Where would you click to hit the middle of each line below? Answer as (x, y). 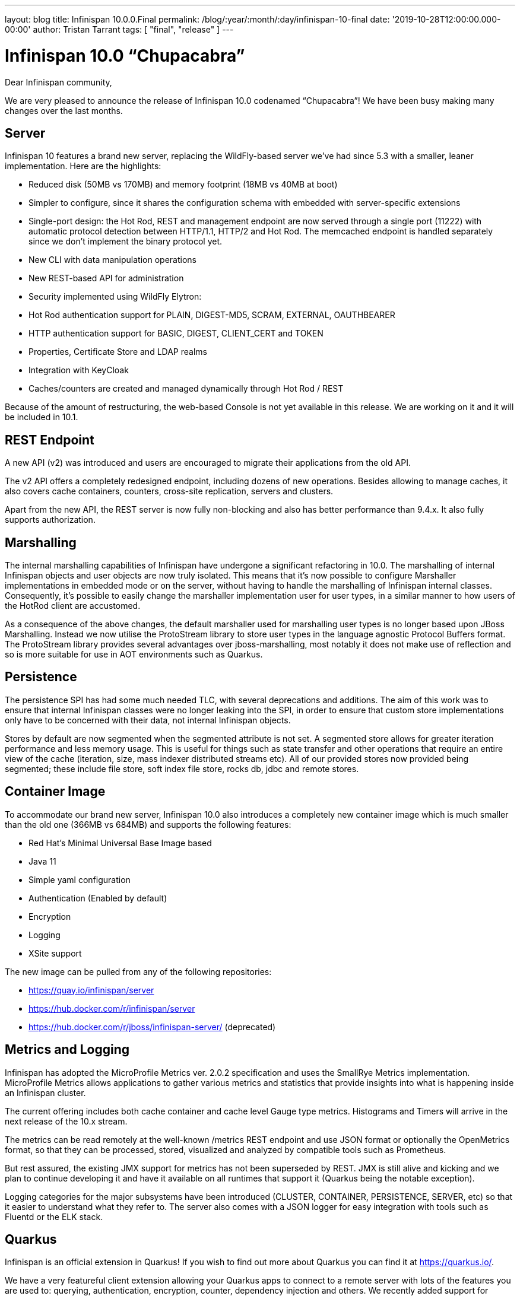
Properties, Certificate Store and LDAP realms (118, 352)
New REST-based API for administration (106, 278)
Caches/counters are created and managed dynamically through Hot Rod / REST (186, 389)
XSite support (55, 953)
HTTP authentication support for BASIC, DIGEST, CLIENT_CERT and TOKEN (176, 333)
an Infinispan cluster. (45, 1092)
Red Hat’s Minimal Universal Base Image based (120, 843)
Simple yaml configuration (80, 879)
